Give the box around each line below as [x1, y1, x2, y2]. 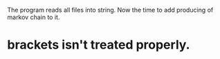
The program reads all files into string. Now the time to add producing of [7, 6, 214, 14]
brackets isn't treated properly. [7, 37, 190, 53]
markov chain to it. [7, 13, 60, 21]
